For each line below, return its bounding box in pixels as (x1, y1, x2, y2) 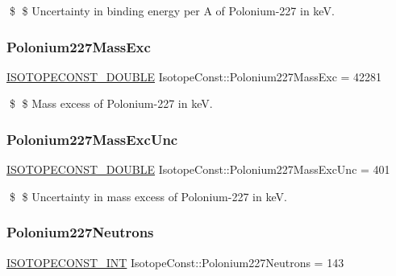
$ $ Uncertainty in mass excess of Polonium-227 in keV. (9, 187, 287, 204)
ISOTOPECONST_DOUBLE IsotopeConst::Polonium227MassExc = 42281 (6, 68, 382, 84)
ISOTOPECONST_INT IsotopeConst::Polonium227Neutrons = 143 (6, 253, 344, 270)
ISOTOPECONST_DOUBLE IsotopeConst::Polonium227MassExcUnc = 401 (6, 161, 390, 178)
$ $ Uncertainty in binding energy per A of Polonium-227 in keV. (9, 2, 335, 19)
